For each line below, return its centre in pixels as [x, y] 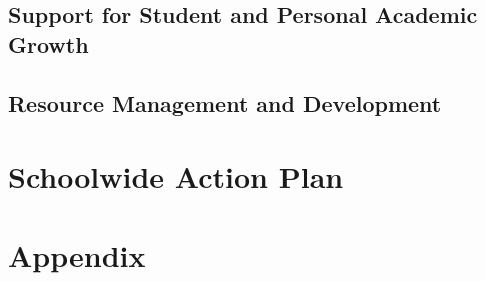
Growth [48, 43]
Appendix [77, 254]
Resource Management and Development [225, 102]
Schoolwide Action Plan [176, 176]
